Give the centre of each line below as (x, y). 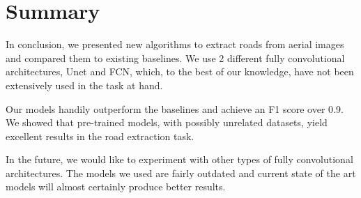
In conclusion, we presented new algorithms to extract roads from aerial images (175, 44)
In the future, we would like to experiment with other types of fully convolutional (179, 159)
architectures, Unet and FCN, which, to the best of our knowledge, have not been (180, 71)
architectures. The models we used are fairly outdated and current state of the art (181, 173)
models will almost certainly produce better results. (116, 186)
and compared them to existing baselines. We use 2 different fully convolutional (175, 58)
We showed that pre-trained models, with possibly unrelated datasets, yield (167, 122)
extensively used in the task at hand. (84, 85)
